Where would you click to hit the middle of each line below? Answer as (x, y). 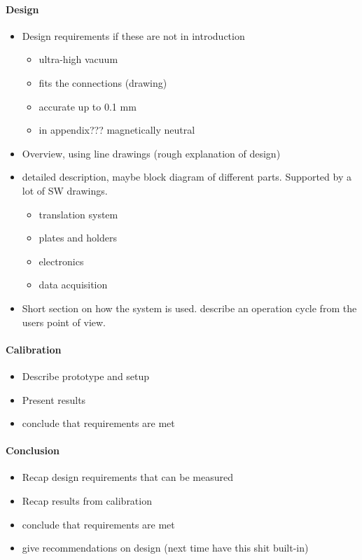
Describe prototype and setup (86, 376)
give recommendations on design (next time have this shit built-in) (165, 548)
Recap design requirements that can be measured (127, 477)
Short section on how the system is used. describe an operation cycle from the (189, 308)
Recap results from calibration (87, 501)
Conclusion (33, 450)
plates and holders (78, 238)
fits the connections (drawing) (103, 82)
